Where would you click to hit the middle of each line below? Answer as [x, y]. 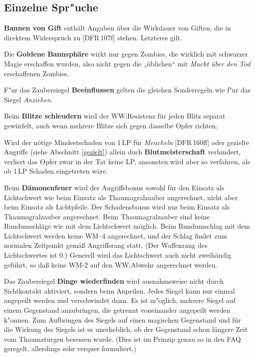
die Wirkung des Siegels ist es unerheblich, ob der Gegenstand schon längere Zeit [126, 329]
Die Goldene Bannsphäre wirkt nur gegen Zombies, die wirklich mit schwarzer [126, 54]
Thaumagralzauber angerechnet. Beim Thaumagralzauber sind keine [107, 216]
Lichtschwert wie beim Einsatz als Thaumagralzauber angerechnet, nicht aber [121, 197]
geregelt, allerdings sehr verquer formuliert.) [70, 348]
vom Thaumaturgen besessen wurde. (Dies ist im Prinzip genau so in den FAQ [123, 339]
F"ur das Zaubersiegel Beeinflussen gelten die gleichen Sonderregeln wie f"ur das [127, 90]
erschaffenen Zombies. [37, 73]
